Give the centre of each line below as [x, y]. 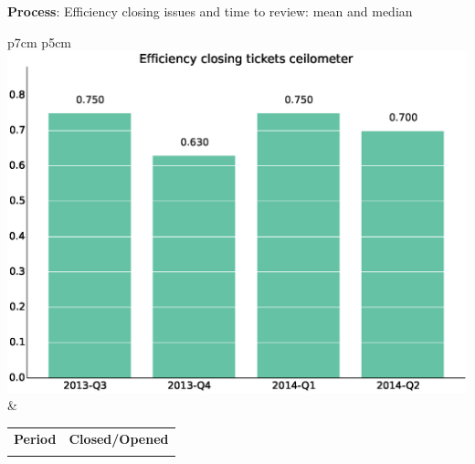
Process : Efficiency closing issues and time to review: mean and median [210, 11]
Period [35, 438]
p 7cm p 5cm [40, 42]
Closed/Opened [119, 438]
